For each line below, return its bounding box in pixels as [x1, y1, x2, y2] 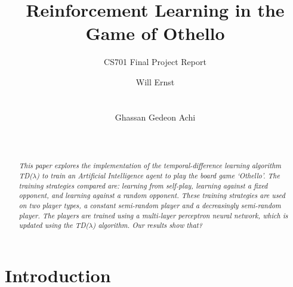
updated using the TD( [18, 220, 89, 230]
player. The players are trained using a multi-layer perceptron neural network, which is [18, 210, 288, 220]
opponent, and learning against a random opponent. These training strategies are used [18, 190, 285, 200]
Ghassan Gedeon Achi [115, 110, 196, 123]
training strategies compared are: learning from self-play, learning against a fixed [18, 180, 268, 190]
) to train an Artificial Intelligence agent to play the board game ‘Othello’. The [36, 170, 280, 180]
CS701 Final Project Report [104, 55, 206, 68]
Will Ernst [135, 75, 175, 88]
